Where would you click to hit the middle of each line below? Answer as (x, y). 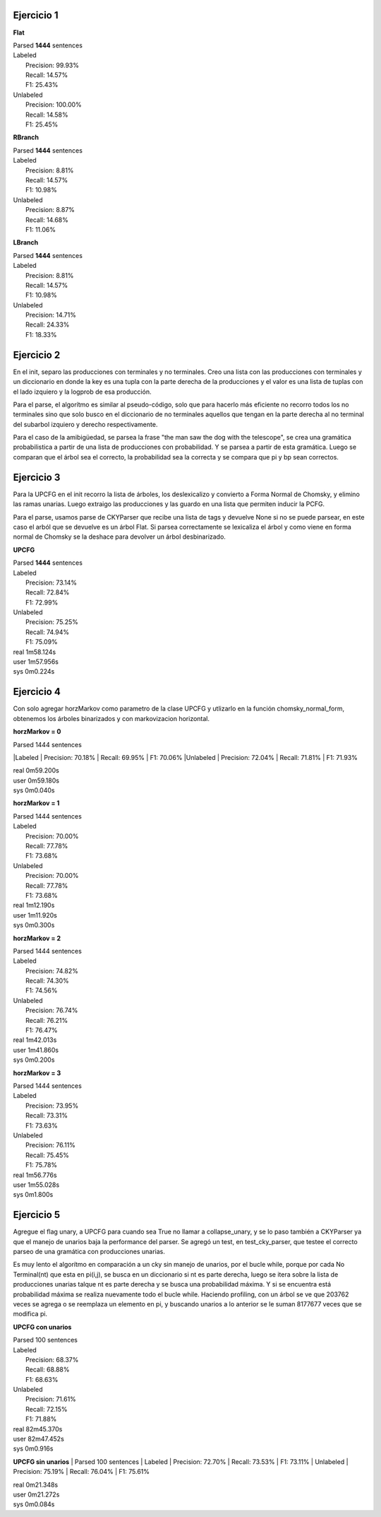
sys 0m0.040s (34, 790)
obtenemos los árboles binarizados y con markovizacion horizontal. (111, 718)
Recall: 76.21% (47, 1020)
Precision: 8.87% (50, 210)
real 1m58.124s (35, 652)
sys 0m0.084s (34, 1504)
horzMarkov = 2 (37, 938)
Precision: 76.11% (50, 1145)
